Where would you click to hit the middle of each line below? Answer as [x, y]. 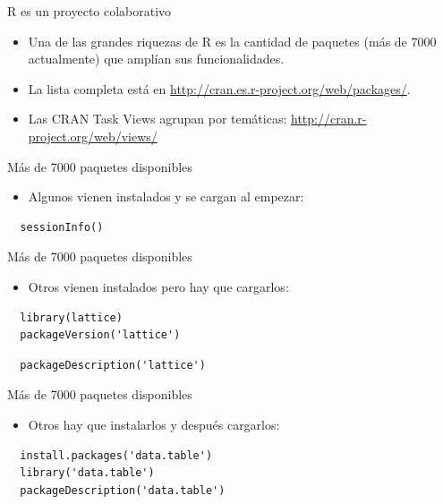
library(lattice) [71, 317]
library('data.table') [87, 473]
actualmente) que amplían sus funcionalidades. [156, 59]
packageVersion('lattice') [100, 335]
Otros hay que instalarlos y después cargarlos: [154, 424]
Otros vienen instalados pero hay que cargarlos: [158, 286]
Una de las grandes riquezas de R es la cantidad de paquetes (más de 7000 [232, 41]
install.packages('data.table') [116, 455]
